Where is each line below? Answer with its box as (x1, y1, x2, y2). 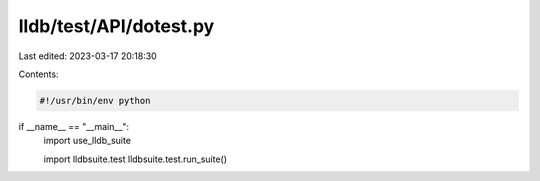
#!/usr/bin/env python (39, 95, 151, 106)
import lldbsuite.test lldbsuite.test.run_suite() (43, 153, 228, 165)
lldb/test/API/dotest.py (18, 15, 215, 37)
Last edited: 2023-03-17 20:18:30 (18, 50, 157, 62)
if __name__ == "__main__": (18, 120, 130, 132)
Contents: (18, 68, 59, 80)
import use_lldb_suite (43, 135, 132, 147)
